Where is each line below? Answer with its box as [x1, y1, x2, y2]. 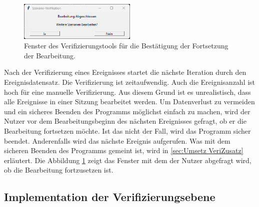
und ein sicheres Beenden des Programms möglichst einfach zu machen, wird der [4, 106, 250, 116]
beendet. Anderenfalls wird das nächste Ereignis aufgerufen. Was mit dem [4, 135, 230, 146]
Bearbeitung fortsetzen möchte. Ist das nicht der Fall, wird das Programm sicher [4, 125, 251, 136]
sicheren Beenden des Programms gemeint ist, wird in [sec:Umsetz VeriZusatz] [4, 145, 243, 156]
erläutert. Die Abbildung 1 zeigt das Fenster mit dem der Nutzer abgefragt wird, [4, 155, 251, 165]
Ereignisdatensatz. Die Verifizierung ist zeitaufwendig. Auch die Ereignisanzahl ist [4, 76, 255, 87]
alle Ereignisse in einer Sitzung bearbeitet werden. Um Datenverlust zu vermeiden [4, 96, 255, 107]
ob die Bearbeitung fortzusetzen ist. [4, 165, 113, 175]
